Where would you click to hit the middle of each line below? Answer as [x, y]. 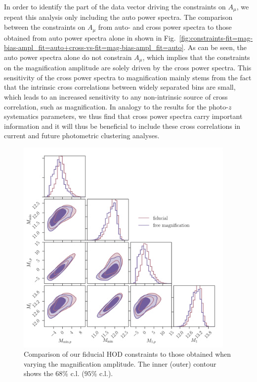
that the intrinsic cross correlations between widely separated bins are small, [120, 87]
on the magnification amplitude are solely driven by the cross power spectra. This [128, 68]
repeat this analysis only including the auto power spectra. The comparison [118, 17]
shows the [39, 373]
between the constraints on [45, 27]
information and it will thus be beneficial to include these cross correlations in [122, 126]
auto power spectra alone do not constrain [68, 57]
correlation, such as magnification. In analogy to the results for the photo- [116, 106]
